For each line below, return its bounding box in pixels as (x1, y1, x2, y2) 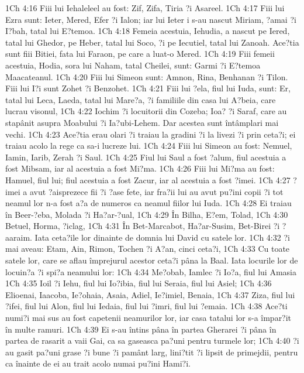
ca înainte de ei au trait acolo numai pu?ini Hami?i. (5, 357, 191, 369)
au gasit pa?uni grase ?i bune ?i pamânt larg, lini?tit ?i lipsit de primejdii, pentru (5, 345, 298, 358)
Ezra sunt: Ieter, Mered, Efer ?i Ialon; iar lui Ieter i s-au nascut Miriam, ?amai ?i (5, 13, 296, 25)
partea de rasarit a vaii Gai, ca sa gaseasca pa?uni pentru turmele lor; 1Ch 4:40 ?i (5, 334, 299, 347)
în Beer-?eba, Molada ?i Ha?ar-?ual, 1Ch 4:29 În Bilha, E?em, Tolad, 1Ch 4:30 (5, 208, 288, 220)
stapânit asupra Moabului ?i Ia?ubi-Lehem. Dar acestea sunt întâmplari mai (5, 116, 279, 128)
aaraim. (5, 231, 32, 243)
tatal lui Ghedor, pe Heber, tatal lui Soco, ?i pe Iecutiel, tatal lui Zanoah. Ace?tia (5, 36, 299, 48)
